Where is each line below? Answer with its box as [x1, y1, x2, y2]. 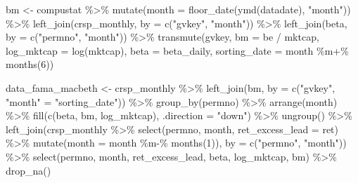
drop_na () [6, 163, 51, 177]
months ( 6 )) [6, 57, 54, 72]
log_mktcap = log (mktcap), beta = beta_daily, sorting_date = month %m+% [6, 43, 349, 57]
